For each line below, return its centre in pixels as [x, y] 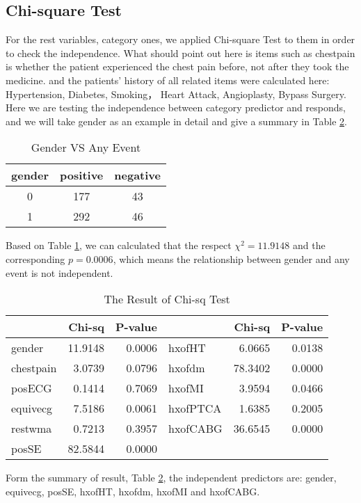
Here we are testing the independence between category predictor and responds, [176, 107]
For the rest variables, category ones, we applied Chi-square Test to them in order [180, 39]
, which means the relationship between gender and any [231, 258]
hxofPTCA [195, 408]
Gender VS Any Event [86, 147]
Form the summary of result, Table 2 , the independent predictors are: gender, [171, 478]
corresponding [35, 258]
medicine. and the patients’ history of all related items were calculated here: [168, 80]
